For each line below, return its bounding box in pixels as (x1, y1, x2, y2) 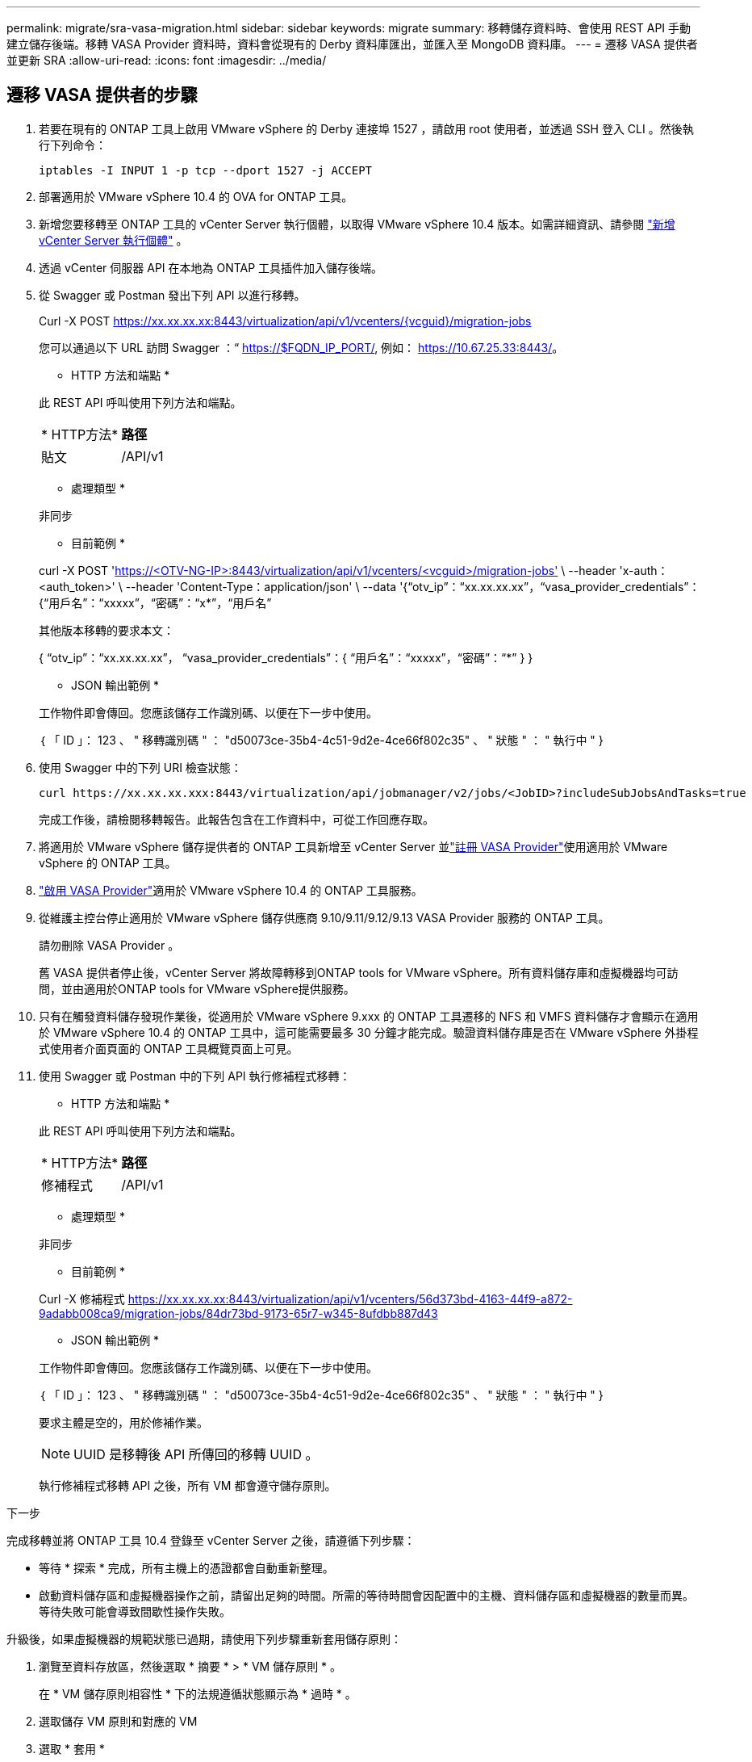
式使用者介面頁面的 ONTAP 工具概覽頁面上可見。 (39, 1041, 299, 1055)
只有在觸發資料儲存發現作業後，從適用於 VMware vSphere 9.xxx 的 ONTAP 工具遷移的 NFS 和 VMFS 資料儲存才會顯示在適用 (39, 1009, 699, 1023)
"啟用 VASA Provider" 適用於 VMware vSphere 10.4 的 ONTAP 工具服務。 (39, 883, 423, 897)
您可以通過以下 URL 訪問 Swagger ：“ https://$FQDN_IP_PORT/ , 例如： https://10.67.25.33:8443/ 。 (39, 340, 564, 354)
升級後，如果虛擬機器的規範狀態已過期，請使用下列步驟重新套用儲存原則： (6, 1631, 402, 1646)
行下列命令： (39, 137, 107, 152)
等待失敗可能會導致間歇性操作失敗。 (39, 1604, 231, 1618)
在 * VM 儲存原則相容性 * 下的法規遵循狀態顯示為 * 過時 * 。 (39, 1686, 357, 1701)
